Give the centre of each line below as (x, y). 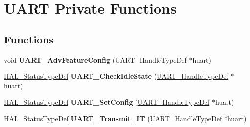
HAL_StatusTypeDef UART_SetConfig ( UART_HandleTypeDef (107, 102)
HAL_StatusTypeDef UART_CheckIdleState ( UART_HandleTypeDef (116, 76)
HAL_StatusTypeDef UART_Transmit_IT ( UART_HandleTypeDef (113, 118)
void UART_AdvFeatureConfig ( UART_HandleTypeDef (95, 59)
